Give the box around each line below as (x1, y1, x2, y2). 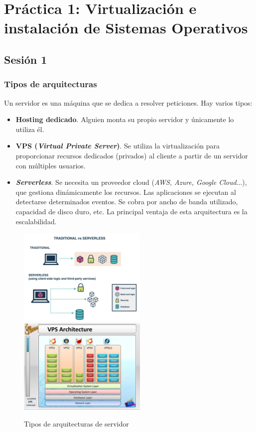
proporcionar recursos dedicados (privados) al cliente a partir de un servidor (15, 150, 248, 160)
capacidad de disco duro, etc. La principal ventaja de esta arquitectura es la (15, 206, 248, 216)
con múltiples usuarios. (15, 160, 86, 170)
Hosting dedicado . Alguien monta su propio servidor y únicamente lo (15, 114, 234, 125)
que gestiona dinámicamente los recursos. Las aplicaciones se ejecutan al (15, 186, 236, 197)
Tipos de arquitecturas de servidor (24, 419, 129, 429)
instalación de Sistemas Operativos (4, 17, 248, 38)
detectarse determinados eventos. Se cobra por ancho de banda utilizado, (15, 196, 238, 207)
